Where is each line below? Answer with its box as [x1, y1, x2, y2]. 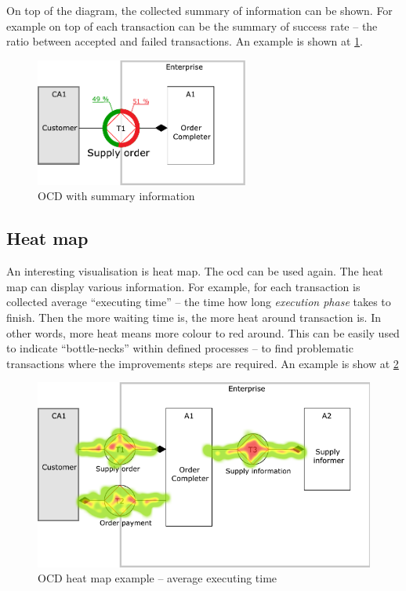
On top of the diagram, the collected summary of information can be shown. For [6, 2, 393, 18]
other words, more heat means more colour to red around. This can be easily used [6, 324, 400, 341]
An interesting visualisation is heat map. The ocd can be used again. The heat [6, 263, 383, 279]
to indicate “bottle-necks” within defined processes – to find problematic [6, 340, 353, 356]
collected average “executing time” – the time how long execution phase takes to [6, 294, 391, 310]
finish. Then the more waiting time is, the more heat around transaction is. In [6, 309, 382, 326]
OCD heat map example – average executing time [38, 570, 277, 586]
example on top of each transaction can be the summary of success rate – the [6, 17, 378, 34]
